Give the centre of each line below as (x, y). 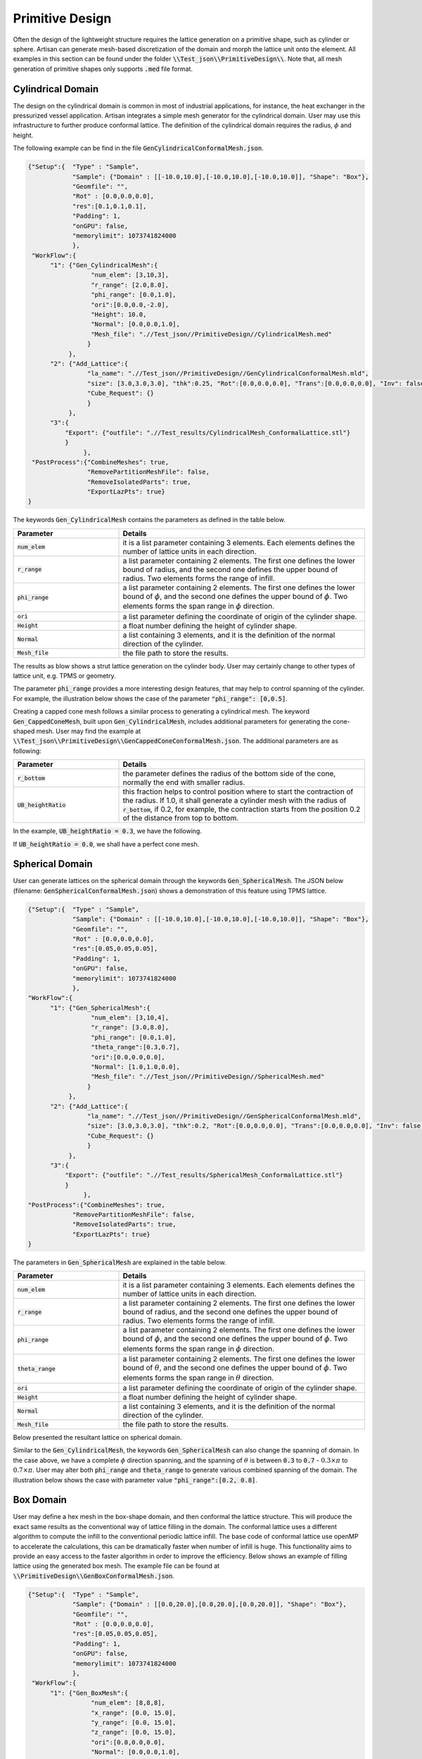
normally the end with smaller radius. (184, 782)
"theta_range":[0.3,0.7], (135, 1047)
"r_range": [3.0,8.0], (129, 1028)
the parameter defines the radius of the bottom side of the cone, (229, 774)
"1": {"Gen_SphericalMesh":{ (100, 1008)
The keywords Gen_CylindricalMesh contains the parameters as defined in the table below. (149, 520)
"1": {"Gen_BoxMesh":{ (89, 1693)
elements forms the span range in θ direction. (198, 1378)
